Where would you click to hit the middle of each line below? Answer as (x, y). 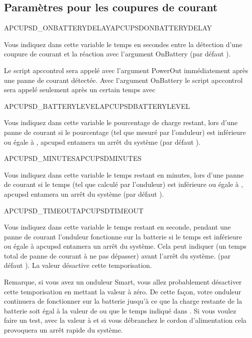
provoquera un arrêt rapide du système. (63, 330)
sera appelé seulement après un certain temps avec (80, 90)
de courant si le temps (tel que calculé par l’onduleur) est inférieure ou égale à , (124, 184)
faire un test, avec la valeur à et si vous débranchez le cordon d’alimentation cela (125, 320)
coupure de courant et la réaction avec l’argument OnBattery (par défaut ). (117, 54)
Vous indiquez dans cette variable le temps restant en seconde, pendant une (117, 227)
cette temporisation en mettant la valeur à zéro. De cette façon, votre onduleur (123, 291)
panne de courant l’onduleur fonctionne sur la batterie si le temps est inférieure (123, 236)
